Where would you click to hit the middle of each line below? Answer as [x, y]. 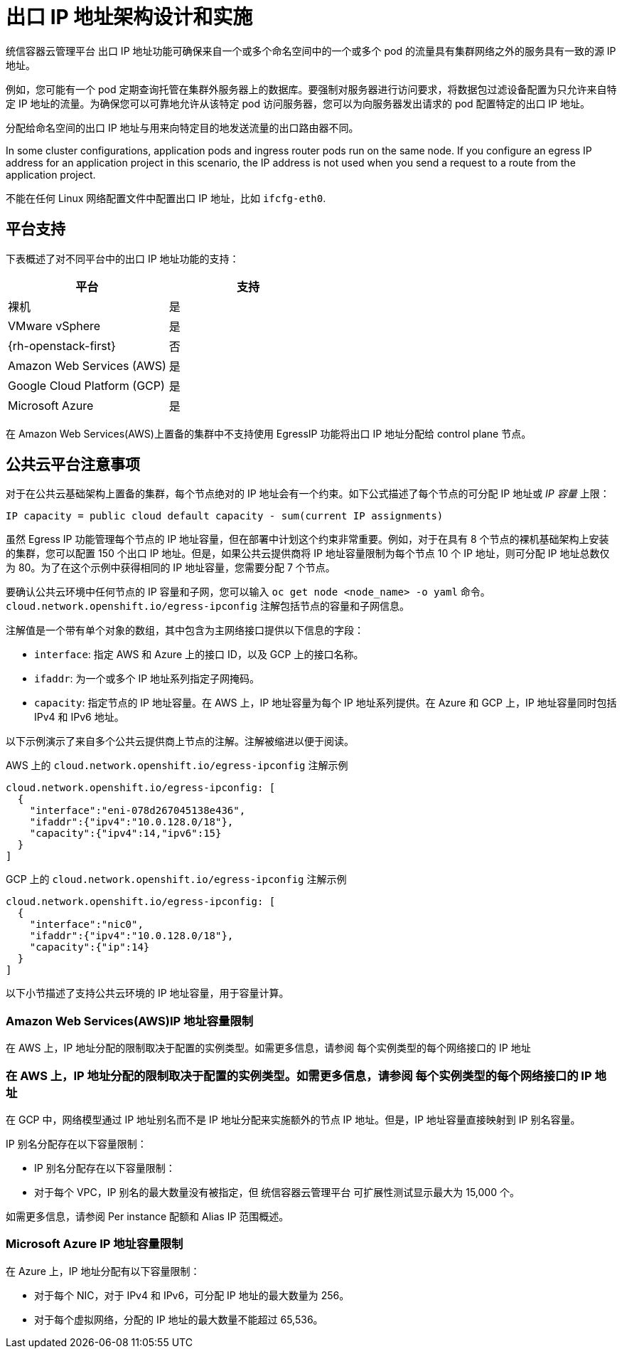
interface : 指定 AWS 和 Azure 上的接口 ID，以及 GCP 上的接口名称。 [199, 655]
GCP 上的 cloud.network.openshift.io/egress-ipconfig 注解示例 [176, 879]
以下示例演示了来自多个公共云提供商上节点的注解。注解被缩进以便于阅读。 [180, 741]
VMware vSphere [54, 326]
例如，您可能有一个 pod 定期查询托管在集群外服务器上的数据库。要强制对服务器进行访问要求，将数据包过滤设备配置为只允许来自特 [311, 89]
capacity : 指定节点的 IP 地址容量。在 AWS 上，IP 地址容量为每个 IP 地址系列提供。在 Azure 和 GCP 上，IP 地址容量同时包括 [326, 703]
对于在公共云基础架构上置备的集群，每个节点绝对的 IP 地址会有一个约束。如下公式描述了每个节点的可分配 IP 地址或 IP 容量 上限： [308, 494]
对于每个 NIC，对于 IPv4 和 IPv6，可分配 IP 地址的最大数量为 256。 [192, 1295]
